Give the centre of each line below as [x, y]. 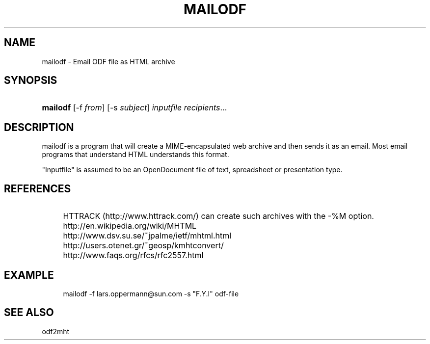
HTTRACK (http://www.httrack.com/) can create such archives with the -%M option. [218, 216]
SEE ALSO [29, 313]
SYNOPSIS [31, 80]
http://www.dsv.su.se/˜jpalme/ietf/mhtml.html [147, 236]
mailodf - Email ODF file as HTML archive [108, 61]
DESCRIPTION [39, 127]
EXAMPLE [29, 275]
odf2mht [56, 331]
